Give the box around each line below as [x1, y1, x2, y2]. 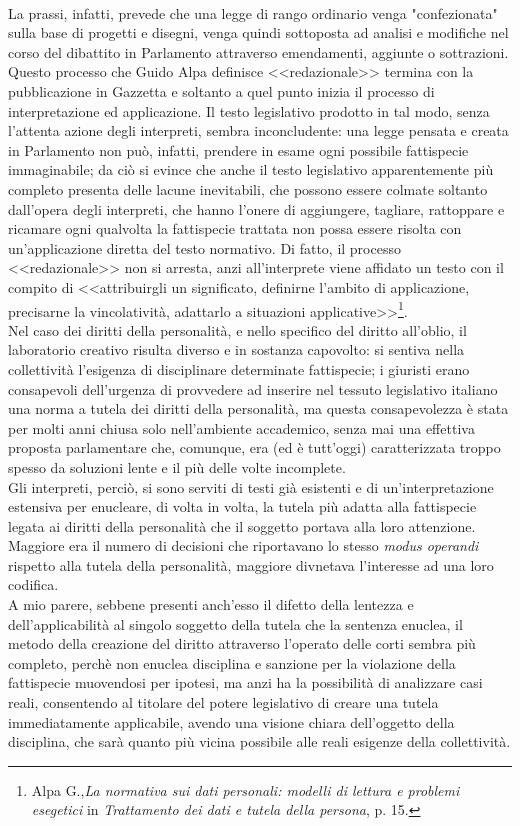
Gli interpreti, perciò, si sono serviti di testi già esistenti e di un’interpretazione [8, 476, 494, 497]
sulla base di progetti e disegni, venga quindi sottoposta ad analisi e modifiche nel [8, 22, 509, 43]
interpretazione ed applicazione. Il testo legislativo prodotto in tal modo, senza [8, 100, 490, 121]
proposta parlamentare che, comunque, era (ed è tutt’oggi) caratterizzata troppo [8, 437, 501, 458]
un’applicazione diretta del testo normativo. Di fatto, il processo [8, 237, 401, 258]
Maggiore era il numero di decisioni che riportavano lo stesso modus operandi [8, 535, 479, 556]
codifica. [8, 574, 59, 595]
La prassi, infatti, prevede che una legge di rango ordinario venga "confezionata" [8, 2, 498, 23]
